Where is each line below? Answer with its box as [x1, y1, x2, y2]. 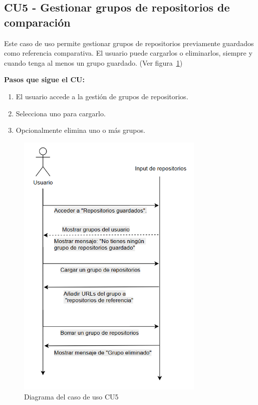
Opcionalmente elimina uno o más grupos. [16, 125, 145, 135]
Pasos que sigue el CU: [4, 74, 85, 85]
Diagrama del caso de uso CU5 [24, 391, 119, 401]
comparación [4, 14, 71, 30]
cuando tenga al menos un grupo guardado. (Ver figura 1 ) [4, 57, 183, 68]
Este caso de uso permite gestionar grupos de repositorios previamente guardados [4, 38, 254, 48]
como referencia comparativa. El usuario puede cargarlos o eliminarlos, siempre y [4, 48, 252, 58]
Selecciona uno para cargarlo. [16, 108, 106, 118]
